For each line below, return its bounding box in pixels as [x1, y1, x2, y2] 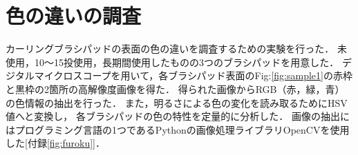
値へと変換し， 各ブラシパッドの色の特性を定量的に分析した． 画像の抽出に [6, 109, 350, 123]
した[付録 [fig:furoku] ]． [6, 136, 106, 150]
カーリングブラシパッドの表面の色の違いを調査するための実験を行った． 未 [6, 41, 347, 56]
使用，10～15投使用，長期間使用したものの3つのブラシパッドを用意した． [6, 54, 339, 69]
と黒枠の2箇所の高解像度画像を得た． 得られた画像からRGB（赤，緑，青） [6, 81, 345, 96]
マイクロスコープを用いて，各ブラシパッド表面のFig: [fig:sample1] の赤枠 [34, 68, 352, 83]
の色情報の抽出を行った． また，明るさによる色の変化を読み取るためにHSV [6, 95, 348, 110]
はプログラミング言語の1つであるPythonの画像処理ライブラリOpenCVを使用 [6, 122, 350, 136]
